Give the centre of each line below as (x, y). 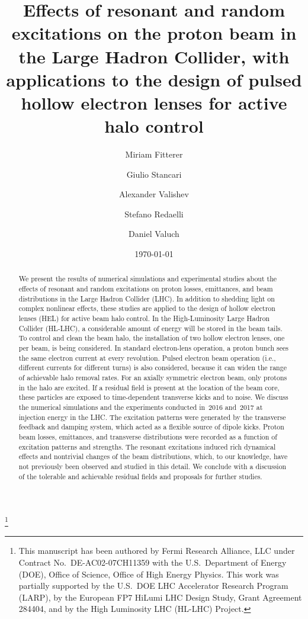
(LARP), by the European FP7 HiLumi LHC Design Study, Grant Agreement (160, 597)
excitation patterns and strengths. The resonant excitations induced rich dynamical (147, 446)
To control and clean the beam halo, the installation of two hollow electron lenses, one (152, 338)
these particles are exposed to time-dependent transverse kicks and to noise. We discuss (153, 397)
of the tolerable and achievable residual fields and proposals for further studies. (140, 476)
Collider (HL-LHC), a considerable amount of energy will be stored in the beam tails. (150, 328)
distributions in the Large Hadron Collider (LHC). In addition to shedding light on (147, 298)
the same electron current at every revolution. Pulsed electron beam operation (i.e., (147, 357)
